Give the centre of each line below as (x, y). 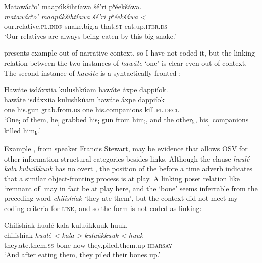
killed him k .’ (23, 131)
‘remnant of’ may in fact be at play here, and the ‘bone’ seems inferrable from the (131, 188)
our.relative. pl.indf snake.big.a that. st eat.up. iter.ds (86, 26)
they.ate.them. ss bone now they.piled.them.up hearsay (88, 245)
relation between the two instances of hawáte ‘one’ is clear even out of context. (126, 62)
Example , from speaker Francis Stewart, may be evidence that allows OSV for (126, 149)
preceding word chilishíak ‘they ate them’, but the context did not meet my (121, 198)
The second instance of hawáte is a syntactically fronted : (93, 72)
